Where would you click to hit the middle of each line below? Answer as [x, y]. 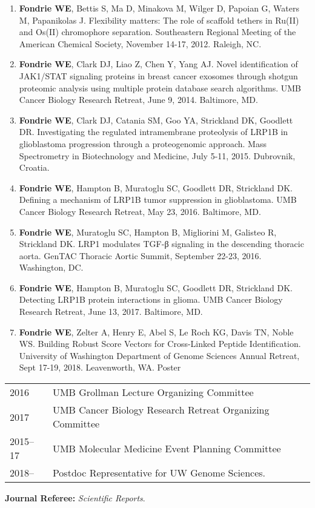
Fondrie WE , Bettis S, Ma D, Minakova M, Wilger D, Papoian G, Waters [159, 8]
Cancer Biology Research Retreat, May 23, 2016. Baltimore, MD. [140, 211]
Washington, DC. [51, 267]
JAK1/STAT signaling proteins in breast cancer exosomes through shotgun [158, 75]
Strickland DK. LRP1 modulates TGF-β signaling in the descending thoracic [161, 244]
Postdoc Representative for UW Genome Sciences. [159, 473]
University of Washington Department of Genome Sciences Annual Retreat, [159, 355]
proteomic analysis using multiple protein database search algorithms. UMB [160, 87]
